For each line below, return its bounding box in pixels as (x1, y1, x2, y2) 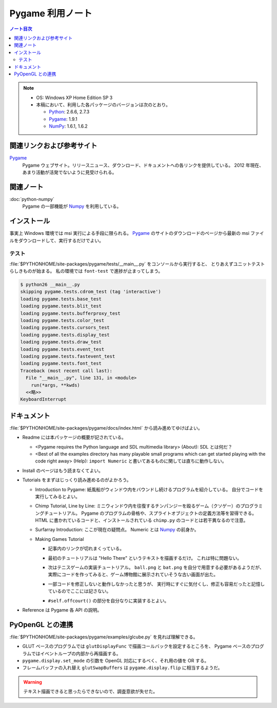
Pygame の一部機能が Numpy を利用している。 (22, 203, 122, 210)
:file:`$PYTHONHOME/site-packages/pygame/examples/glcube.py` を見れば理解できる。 (9, 634, 198, 640)
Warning (23, 679, 42, 685)
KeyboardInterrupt (20, 396, 67, 402)
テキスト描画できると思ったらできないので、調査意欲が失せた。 (23, 689, 158, 695)
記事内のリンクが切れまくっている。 (48, 545, 125, 552)
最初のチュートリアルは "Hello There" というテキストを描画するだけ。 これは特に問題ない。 (48, 555, 242, 561)
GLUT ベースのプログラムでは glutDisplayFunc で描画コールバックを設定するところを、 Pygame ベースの (22, 643, 251, 650)
